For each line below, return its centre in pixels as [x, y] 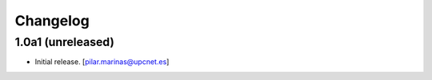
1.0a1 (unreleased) [65, 42]
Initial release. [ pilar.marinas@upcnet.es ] [102, 62]
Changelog [52, 21]
